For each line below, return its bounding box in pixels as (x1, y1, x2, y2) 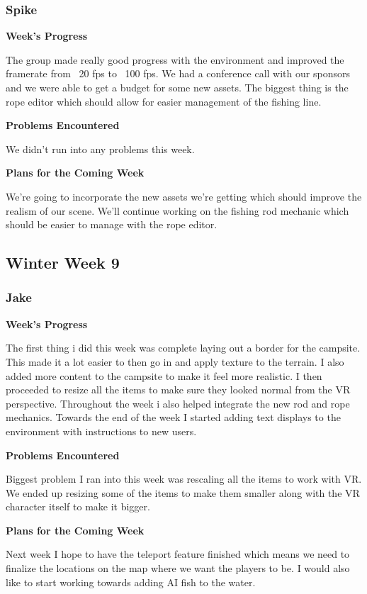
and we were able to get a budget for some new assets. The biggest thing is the (6, 80, 349, 94)
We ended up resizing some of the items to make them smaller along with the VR (6, 485, 360, 500)
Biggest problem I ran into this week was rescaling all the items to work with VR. (6, 471, 362, 486)
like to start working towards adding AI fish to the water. (6, 574, 256, 589)
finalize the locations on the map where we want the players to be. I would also (6, 561, 350, 576)
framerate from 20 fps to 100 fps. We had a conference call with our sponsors (6, 66, 350, 81)
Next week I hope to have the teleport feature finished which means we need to (6, 547, 350, 561)
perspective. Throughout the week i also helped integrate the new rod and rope (6, 396, 350, 410)
